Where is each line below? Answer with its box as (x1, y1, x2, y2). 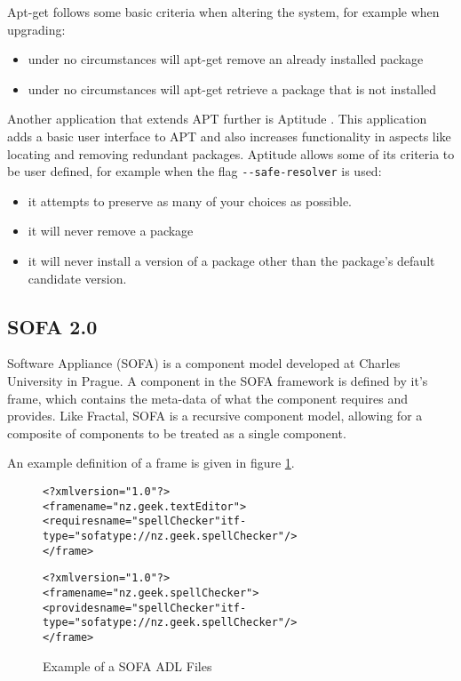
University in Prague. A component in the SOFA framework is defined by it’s (7, 371, 428, 389)
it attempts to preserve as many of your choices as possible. (28, 191, 353, 210)
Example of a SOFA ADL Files (43, 656, 212, 675)
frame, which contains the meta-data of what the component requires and (7, 389, 408, 407)
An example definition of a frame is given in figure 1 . (7, 453, 295, 472)
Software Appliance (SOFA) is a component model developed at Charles (7, 354, 401, 373)
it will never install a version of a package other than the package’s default (28, 252, 435, 269)
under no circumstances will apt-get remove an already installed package (28, 50, 424, 68)
